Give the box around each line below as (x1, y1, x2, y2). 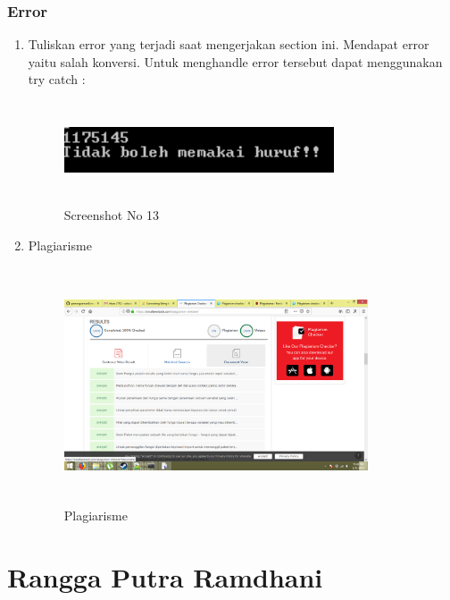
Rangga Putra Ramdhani (7, 559, 323, 596)
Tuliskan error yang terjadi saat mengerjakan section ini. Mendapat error (28, 35, 429, 54)
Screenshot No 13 (63, 205, 160, 224)
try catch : (28, 70, 86, 89)
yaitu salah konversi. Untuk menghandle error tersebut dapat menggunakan (28, 52, 443, 71)
